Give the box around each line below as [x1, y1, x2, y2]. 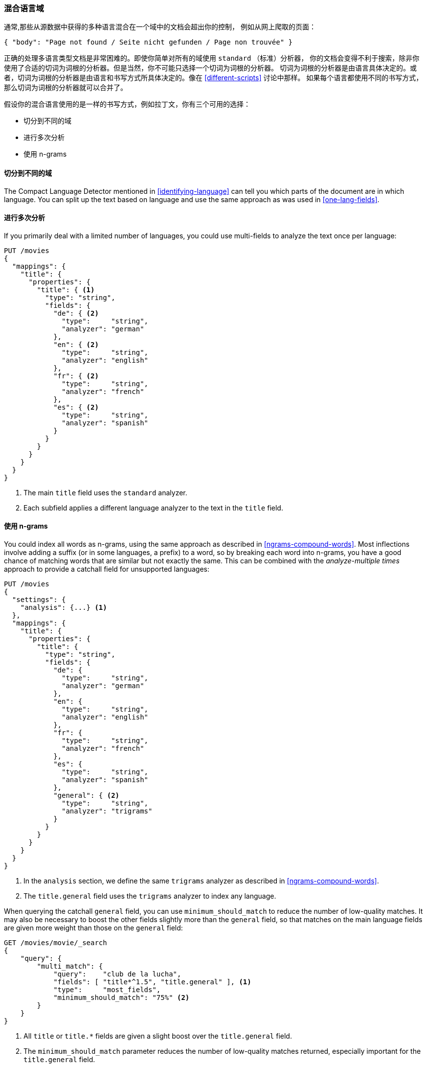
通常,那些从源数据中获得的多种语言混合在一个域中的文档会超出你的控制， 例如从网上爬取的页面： [4, 23, 316, 31]
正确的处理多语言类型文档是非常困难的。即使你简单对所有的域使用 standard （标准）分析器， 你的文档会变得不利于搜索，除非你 [4, 54, 420, 63]
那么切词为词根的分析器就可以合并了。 [4, 83, 127, 92]
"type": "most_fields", [53, 986, 161, 994]
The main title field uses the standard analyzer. [23, 488, 187, 497]
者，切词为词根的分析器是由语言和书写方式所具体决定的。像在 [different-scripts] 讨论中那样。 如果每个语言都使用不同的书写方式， [4, 73, 423, 82]
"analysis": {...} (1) [20, 603, 107, 612]
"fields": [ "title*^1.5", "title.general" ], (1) [53, 978, 251, 986]
